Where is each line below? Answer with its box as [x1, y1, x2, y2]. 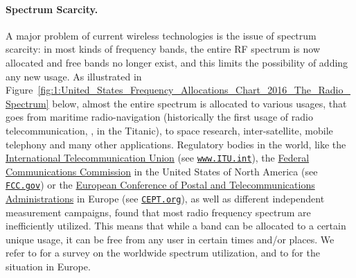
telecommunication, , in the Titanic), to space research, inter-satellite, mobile [6, 123, 333, 137]
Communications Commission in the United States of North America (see [6, 164, 318, 178]
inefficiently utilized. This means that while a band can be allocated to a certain [6, 218, 346, 233]
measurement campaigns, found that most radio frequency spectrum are [6, 205, 311, 219]
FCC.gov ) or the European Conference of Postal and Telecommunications [6, 177, 315, 192]
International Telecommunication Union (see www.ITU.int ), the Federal [6, 150, 310, 165]
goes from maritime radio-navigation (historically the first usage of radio [6, 110, 313, 124]
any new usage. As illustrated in [6, 69, 142, 83]
